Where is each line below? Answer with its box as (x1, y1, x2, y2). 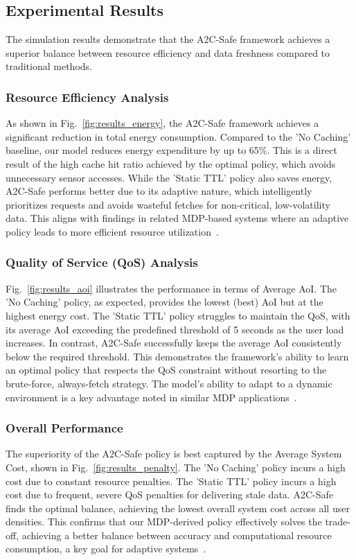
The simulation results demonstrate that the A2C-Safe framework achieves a (6, 32, 330, 46)
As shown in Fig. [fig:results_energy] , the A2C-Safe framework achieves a (6, 116, 319, 130)
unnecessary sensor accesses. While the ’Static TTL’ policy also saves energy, (6, 170, 332, 184)
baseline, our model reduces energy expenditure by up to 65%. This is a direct (6, 143, 337, 157)
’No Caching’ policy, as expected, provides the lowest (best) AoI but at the (6, 295, 323, 309)
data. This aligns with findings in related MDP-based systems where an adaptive (6, 211, 349, 225)
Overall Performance (6, 419, 123, 437)
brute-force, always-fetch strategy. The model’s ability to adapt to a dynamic (6, 376, 332, 390)
